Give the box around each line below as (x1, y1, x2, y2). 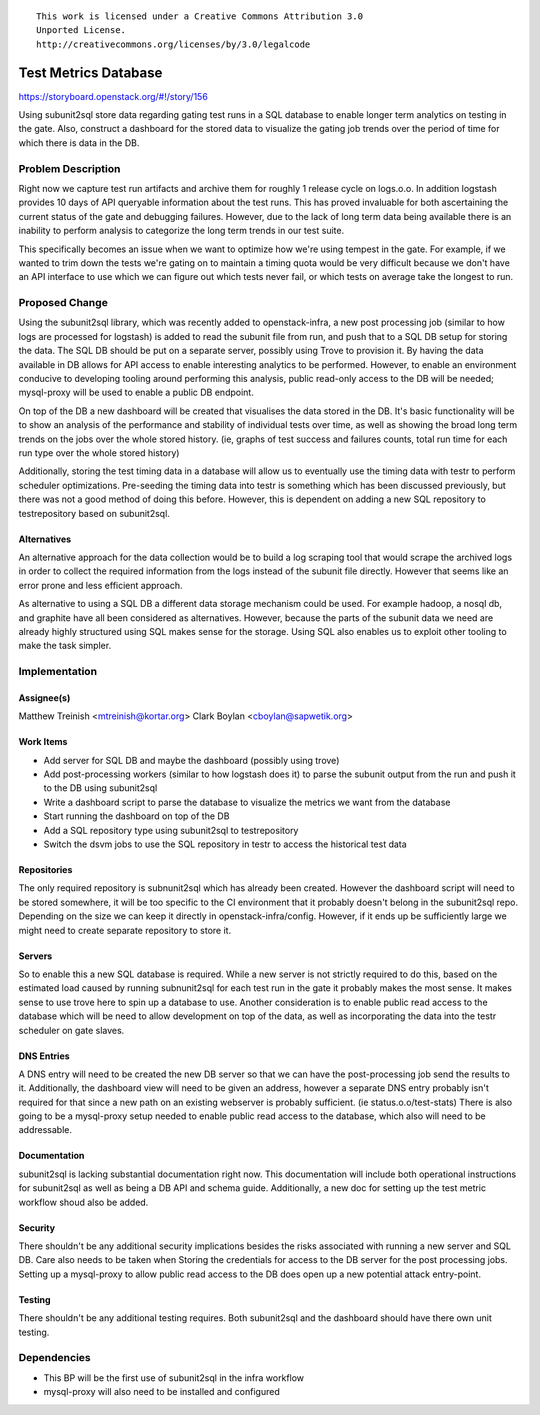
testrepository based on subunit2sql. (18, 507, 170, 519)
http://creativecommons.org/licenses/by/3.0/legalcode (36, 38, 311, 50)
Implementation (18, 665, 98, 679)
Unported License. (36, 25, 127, 36)
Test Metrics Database (18, 64, 163, 81)
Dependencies (18, 1351, 92, 1365)
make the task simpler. (18, 640, 112, 652)
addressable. (18, 1124, 73, 1136)
